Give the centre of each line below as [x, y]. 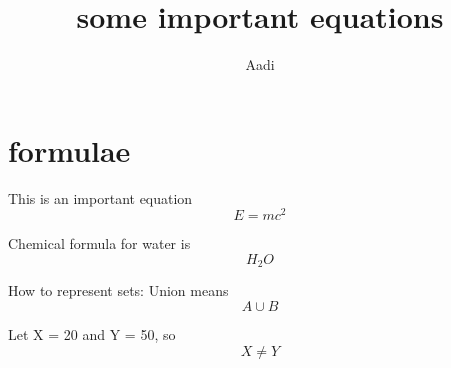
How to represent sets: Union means [118, 290]
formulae [69, 149]
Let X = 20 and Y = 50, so [92, 333]
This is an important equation [100, 197]
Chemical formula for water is [99, 243]
